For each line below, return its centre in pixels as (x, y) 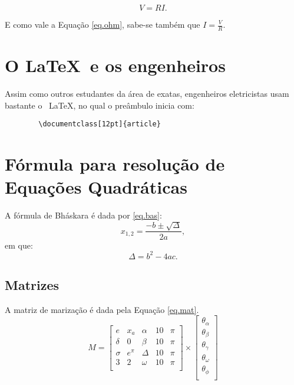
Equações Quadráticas (96, 187)
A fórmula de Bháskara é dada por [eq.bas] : (83, 215)
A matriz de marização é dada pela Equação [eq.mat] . (102, 309)
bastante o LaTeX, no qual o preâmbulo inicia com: (100, 105)
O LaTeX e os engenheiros (115, 65)
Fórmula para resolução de (115, 163)
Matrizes (32, 285)
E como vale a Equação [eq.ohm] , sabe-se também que (103, 24)
